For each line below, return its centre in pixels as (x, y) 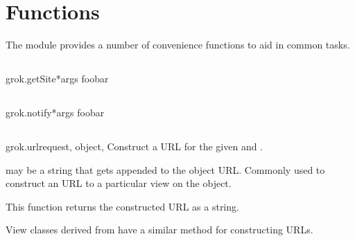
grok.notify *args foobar (55, 113)
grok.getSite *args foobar (57, 79)
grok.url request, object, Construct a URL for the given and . (134, 146)
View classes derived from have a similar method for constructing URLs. (159, 230)
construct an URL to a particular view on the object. (119, 183)
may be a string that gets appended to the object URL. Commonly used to (165, 169)
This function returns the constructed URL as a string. (122, 206)
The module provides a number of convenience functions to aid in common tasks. (178, 45)
